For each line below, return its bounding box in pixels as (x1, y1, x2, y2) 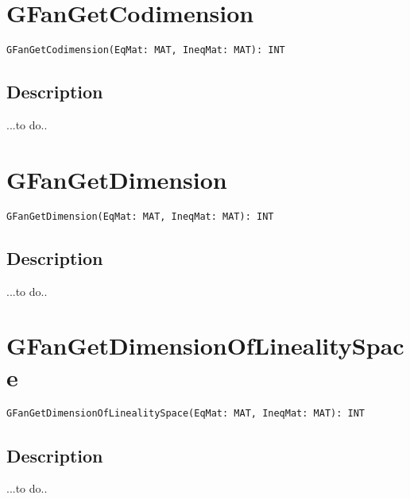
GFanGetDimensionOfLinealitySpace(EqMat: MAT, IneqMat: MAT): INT (6, 408, 366, 420)
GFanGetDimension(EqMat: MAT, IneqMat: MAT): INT (6, 210, 274, 222)
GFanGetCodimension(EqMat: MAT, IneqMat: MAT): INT (6, 44, 285, 56)
